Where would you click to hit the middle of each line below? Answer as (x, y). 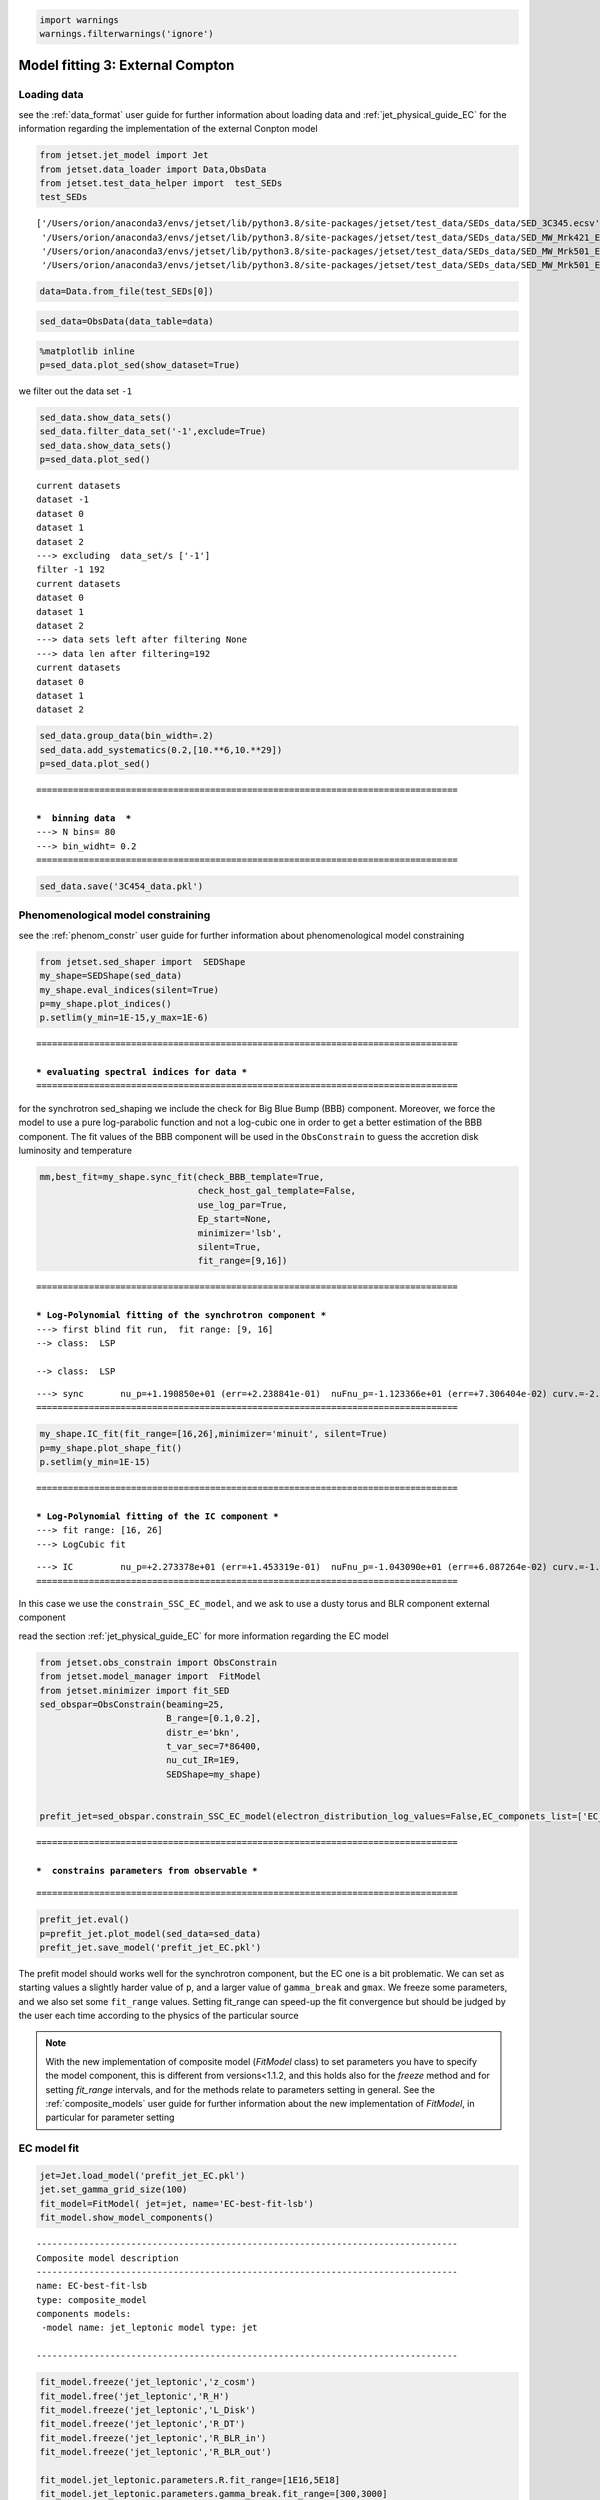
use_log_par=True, (242, 1204)
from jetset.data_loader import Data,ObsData (153, 169)
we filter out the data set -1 (75, 391)
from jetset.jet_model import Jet (124, 155)
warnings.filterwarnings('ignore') (126, 33)
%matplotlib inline (87, 351)
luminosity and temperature (75, 1151)
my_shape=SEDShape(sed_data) (111, 976)
